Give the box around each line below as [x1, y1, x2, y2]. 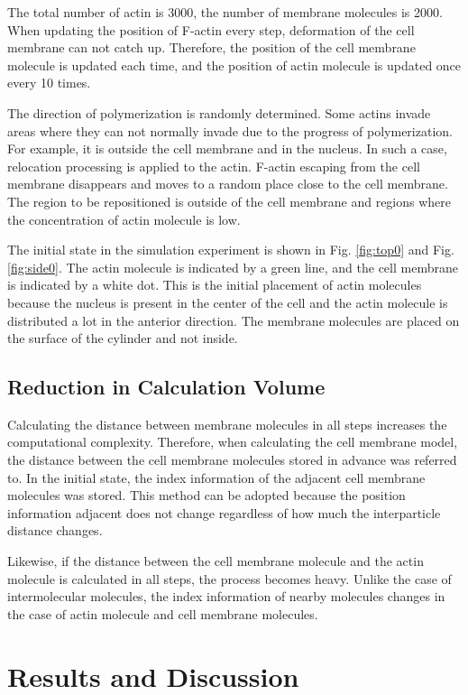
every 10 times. [7, 73, 91, 92]
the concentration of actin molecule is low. [7, 209, 241, 228]
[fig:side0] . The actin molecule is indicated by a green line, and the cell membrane [7, 257, 458, 276]
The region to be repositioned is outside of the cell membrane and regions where [7, 191, 452, 210]
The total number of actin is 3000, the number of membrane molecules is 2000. [7, 3, 443, 21]
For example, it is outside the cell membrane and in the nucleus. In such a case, [7, 139, 447, 158]
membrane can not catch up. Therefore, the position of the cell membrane [7, 38, 416, 57]
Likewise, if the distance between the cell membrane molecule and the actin [7, 551, 424, 570]
